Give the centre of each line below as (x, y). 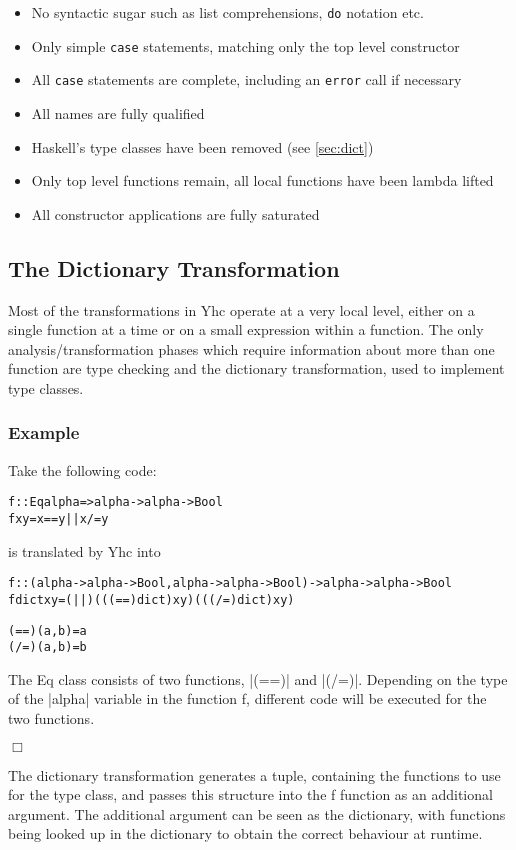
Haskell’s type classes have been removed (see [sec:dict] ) (202, 146)
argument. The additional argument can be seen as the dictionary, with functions (257, 813)
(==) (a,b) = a (47, 630)
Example (44, 432)
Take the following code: (82, 469)
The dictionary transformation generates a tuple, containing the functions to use (254, 774)
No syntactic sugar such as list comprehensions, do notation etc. (227, 12)
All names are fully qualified (118, 112)
